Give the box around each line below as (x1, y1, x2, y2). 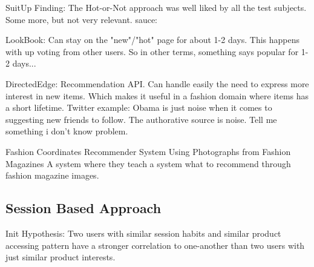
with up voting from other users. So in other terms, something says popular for (5, 45, 299, 58)
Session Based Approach (5, 199, 162, 217)
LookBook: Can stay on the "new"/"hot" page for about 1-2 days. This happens (5, 33, 300, 46)
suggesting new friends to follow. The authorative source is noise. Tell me (5, 113, 277, 125)
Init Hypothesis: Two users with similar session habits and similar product (5, 226, 281, 239)
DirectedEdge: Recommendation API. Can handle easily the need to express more (5, 77, 309, 90)
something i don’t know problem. (5, 125, 128, 137)
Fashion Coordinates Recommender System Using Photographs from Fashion (5, 145, 291, 157)
